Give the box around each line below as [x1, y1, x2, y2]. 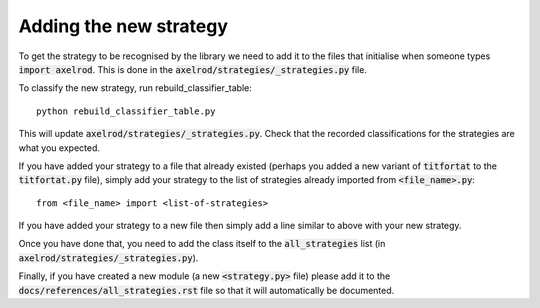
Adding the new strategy [18, 15, 229, 37]
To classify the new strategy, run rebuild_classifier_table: [18, 82, 252, 94]
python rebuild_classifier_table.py [36, 105, 216, 117]
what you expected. [18, 141, 100, 154]
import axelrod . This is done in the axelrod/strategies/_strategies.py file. [18, 63, 367, 75]
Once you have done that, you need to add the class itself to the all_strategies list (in [18, 238, 386, 250]
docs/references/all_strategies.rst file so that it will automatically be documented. [18, 284, 395, 296]
